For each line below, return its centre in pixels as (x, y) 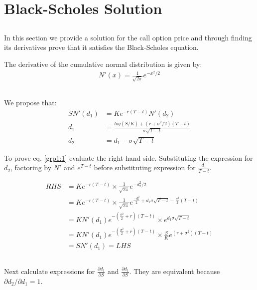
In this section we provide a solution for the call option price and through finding (128, 37)
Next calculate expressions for (50, 271)
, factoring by (31, 167)
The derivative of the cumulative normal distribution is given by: (103, 64)
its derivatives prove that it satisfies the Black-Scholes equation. (101, 47)
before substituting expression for (145, 167)
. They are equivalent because (175, 271)
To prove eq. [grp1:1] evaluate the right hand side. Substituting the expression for (128, 157)
